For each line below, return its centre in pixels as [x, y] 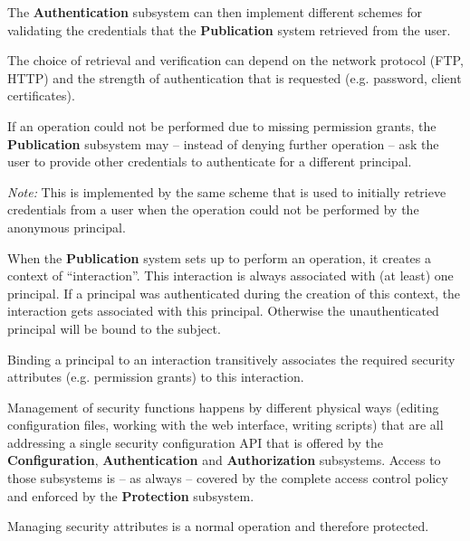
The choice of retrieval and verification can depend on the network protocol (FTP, [235, 60]
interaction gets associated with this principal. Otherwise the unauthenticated [223, 311]
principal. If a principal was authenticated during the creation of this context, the [234, 293]
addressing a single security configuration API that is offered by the [195, 442]
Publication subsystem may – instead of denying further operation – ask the [223, 143]
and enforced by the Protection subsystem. [131, 495]
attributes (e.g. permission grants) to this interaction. [156, 377]
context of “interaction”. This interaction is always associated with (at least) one [230, 275]
